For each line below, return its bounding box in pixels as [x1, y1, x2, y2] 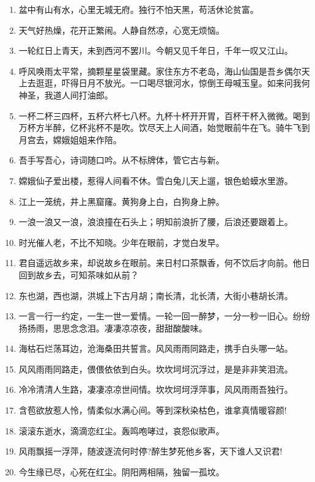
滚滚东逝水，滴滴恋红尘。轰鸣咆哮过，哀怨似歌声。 [18, 424, 224, 437]
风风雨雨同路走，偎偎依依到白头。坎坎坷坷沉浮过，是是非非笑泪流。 [18, 362, 293, 375]
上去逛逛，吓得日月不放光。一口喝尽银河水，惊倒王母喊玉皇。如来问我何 [18, 76, 310, 89]
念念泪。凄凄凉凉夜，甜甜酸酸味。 [70, 321, 207, 334]
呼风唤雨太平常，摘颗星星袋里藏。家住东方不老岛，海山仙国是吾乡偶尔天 [18, 64, 310, 77]
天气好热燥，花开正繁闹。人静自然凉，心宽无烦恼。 [18, 23, 224, 36]
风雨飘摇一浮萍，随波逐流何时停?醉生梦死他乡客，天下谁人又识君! [18, 445, 283, 458]
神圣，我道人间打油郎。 [18, 88, 113, 101]
